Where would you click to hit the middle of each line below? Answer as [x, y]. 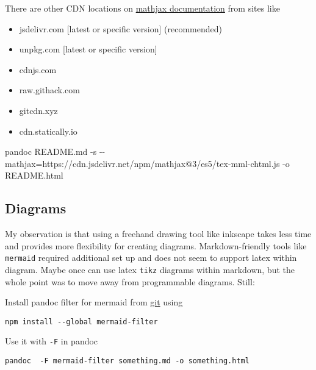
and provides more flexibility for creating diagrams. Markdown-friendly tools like [156, 245]
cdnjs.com [38, 69]
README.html [34, 175]
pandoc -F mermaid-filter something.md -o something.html [127, 361]
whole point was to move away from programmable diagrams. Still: [130, 281]
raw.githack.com [50, 90]
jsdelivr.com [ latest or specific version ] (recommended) [121, 28]
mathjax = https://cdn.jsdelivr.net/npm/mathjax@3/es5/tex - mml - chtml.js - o [147, 163]
